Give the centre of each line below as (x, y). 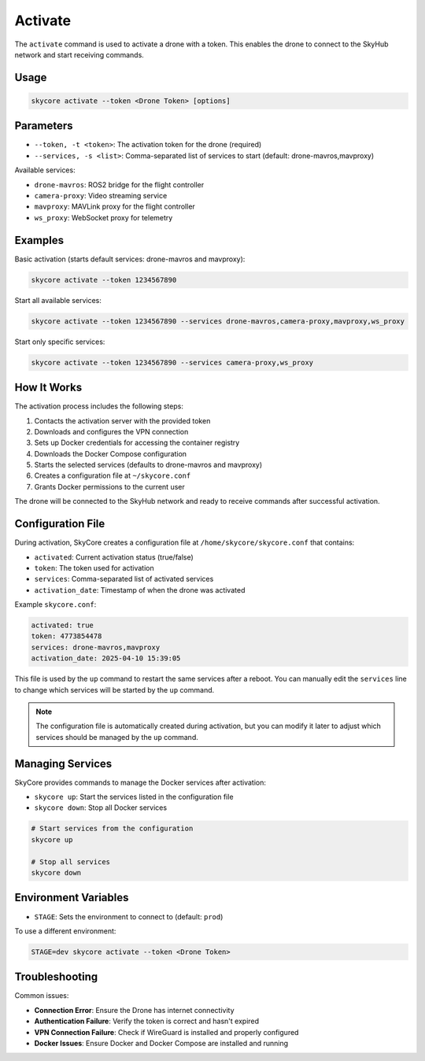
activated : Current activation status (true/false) (114, 557)
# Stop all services (70, 861)
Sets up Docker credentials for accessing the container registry (137, 443)
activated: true (63, 625)
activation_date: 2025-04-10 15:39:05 (106, 658)
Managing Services (63, 763)
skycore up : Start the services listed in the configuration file (134, 797)
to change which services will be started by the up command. (115, 689)
